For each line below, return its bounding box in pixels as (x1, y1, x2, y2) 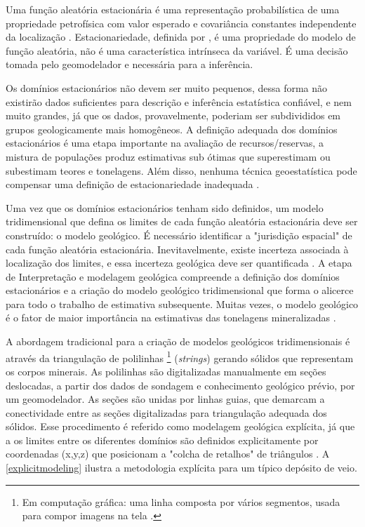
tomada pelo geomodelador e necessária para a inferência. (6, 57, 253, 72)
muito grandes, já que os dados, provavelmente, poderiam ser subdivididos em (6, 108, 341, 123)
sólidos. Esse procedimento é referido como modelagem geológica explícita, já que (6, 419, 355, 434)
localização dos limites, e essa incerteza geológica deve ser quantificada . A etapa (6, 255, 352, 270)
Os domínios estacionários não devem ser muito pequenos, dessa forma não (6, 80, 328, 95)
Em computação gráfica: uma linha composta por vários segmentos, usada (22, 494, 340, 509)
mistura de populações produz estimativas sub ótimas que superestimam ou (6, 149, 331, 164)
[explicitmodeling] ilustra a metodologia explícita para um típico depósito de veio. (6, 460, 357, 475)
